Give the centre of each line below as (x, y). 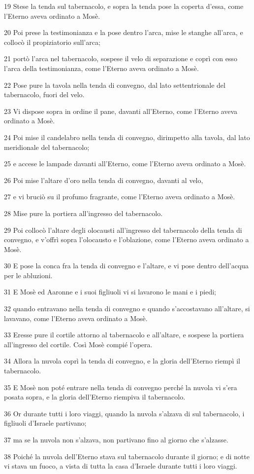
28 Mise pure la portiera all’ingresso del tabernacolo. (83, 213)
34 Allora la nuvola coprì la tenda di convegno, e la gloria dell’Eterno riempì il (122, 361)
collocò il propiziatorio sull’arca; (52, 42)
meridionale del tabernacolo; (47, 147)
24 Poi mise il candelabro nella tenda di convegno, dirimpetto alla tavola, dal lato (127, 137)
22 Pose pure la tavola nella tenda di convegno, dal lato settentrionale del (115, 85)
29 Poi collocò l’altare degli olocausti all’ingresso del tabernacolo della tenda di (123, 230)
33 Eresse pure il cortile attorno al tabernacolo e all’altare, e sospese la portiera (124, 335)
